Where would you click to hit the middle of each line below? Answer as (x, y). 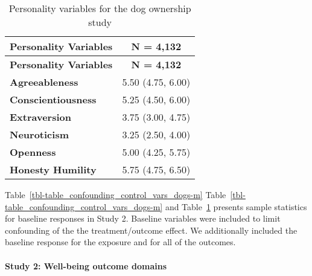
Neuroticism (39, 134)
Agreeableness (44, 82)
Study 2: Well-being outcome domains (86, 265)
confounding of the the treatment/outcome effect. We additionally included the (151, 230)
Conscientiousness (53, 99)
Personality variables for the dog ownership (100, 8)
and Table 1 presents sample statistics (236, 206)
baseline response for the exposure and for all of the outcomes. (120, 242)
